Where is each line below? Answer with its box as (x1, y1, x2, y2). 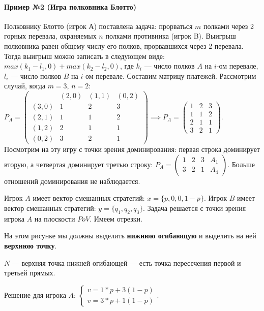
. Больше (227, 159, 255, 169)
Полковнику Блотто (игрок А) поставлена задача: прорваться (4, 20, 193, 31)
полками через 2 (203, 20, 254, 31)
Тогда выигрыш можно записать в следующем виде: (4, 50, 165, 61)
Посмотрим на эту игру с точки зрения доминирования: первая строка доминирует (4, 144, 260, 154)
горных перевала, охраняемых (4, 30, 97, 41)
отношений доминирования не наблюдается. (4, 175, 140, 186)
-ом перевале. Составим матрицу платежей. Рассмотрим (83, 70, 256, 81)
